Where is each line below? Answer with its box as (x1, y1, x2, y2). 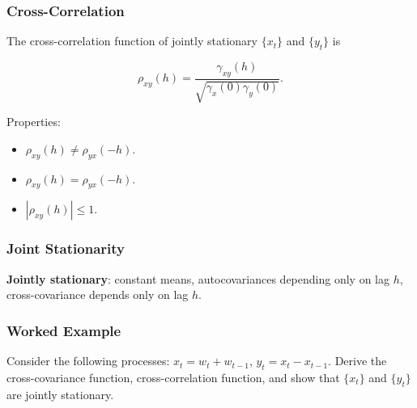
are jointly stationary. (6, 385, 114, 402)
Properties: (6, 113, 61, 130)
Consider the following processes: (6, 352, 170, 369)
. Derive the (328, 352, 387, 369)
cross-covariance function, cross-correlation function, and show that (6, 368, 340, 385)
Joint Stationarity (6, 238, 125, 259)
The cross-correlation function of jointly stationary (6, 32, 257, 49)
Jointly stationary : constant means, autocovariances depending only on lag (6, 270, 389, 287)
